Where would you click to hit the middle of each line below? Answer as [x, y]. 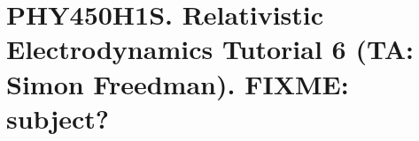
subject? [58, 118]
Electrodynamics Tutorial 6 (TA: [210, 49]
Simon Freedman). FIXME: [178, 83]
